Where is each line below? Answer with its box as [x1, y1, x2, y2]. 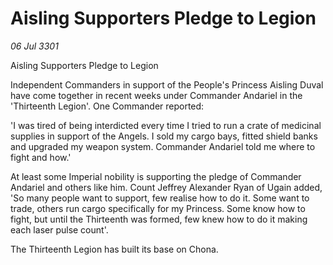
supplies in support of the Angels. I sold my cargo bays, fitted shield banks [10, 130, 318, 142]
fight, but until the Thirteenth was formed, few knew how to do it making [10, 213, 308, 225]
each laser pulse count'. [10, 223, 109, 236]
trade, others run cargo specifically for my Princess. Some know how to [10, 202, 306, 214]
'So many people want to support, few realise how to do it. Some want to [10, 192, 310, 204]
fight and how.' [10, 151, 72, 163]
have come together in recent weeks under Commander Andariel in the [10, 89, 303, 101]
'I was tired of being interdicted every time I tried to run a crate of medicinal [10, 119, 322, 131]
